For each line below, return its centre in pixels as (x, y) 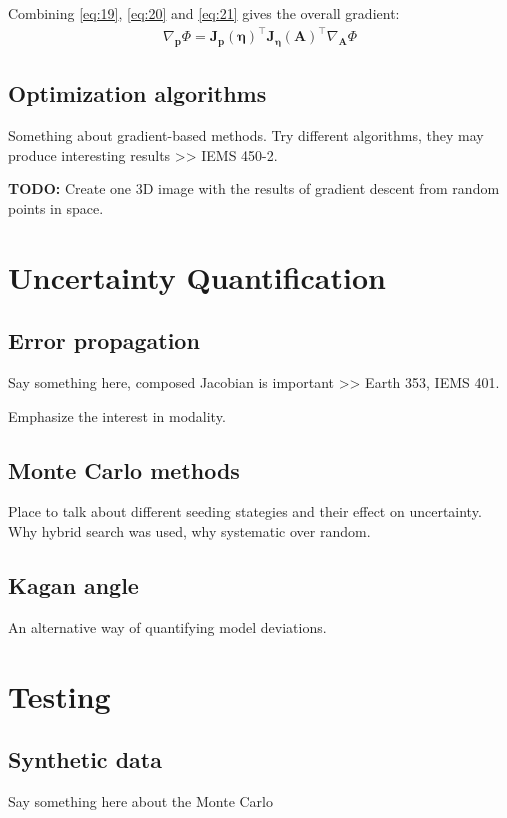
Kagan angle (73, 585)
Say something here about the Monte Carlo (140, 801)
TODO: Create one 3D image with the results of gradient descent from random (254, 188)
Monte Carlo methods (124, 469)
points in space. (56, 207)
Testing (59, 695)
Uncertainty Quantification (197, 276)
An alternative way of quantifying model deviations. (167, 626)
